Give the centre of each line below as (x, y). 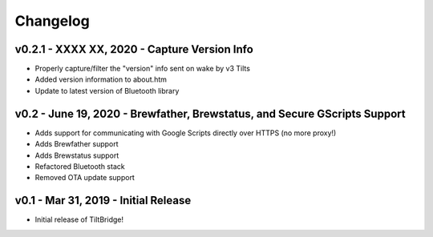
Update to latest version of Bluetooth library (107, 90)
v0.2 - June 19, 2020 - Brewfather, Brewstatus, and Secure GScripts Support (210, 113)
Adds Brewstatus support (77, 155)
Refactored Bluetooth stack (80, 166)
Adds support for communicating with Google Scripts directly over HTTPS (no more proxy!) (186, 133)
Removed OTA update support (85, 178)
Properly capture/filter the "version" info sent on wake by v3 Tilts (142, 69)
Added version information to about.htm (101, 79)
